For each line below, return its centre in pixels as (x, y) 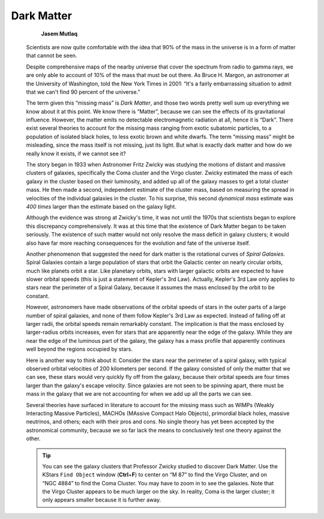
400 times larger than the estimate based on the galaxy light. (101, 206)
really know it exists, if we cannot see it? (76, 153)
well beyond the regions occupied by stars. (79, 349)
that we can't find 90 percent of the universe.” (83, 92)
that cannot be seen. (52, 56)
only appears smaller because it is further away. (102, 500)
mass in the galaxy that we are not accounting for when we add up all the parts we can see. (139, 394)
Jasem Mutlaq (59, 34)
